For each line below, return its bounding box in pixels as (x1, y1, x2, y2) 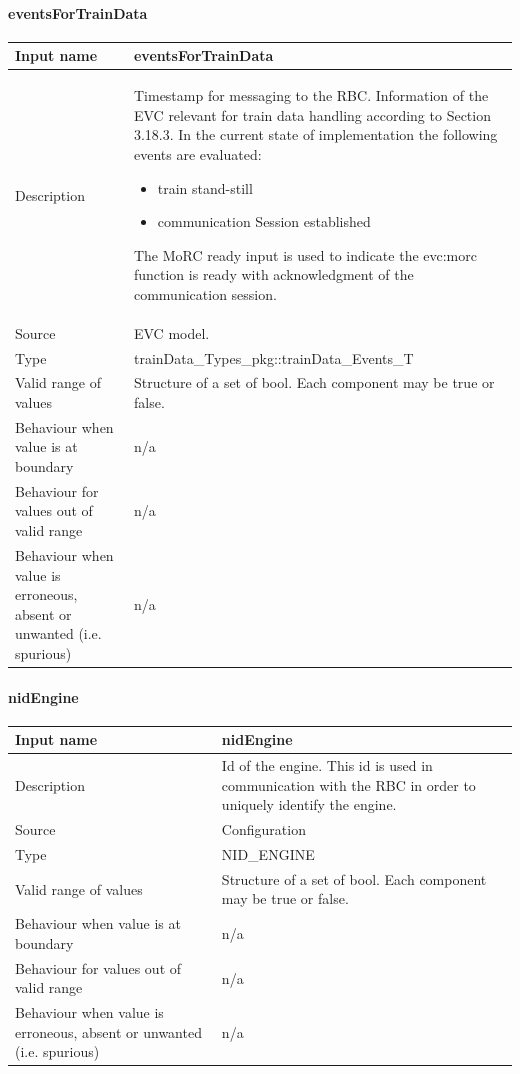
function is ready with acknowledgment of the (133, 264, 414, 285)
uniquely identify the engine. (221, 794, 397, 815)
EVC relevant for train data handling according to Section (133, 104, 491, 125)
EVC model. (133, 322, 210, 343)
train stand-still (157, 177, 253, 198)
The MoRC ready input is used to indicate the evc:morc (133, 244, 477, 265)
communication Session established (157, 211, 371, 232)
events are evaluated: (133, 143, 262, 164)
